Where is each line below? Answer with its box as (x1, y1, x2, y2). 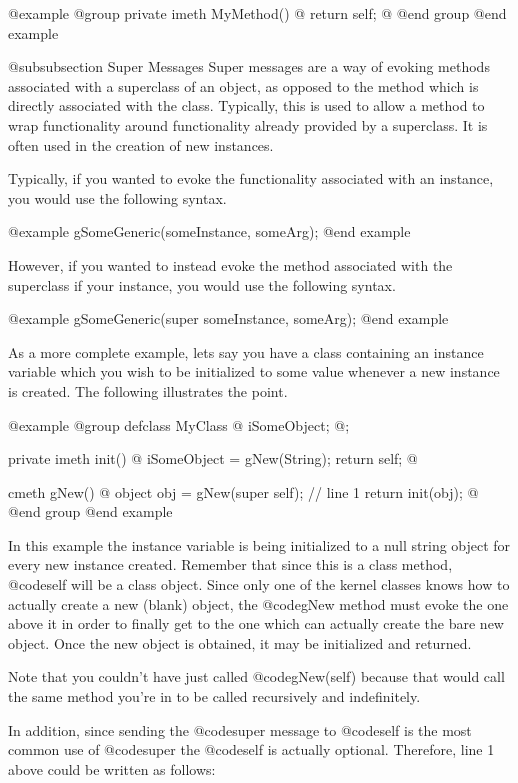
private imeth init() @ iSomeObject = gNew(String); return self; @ (8, 448, 418, 469)
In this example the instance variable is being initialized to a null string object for (8, 534, 511, 555)
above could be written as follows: (8, 758, 216, 779)
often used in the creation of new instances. (8, 134, 274, 155)
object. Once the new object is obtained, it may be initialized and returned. (8, 632, 472, 653)
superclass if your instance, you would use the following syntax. (8, 274, 396, 295)
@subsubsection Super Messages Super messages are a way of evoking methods (8, 56, 490, 77)
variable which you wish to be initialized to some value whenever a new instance (8, 361, 500, 382)
